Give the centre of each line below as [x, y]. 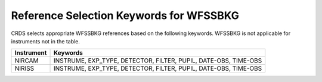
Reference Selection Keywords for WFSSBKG [125, 15]
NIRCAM [27, 61]
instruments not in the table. [46, 41]
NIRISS [24, 68]
